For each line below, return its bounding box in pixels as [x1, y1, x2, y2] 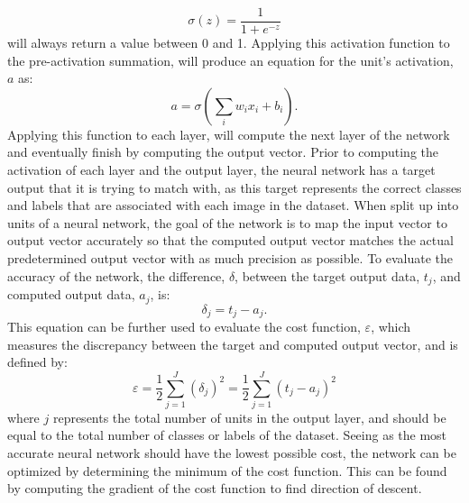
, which [371, 316, 411, 335]
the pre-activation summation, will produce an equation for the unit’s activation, [7, 50, 454, 69]
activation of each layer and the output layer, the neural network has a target [7, 160, 436, 179]
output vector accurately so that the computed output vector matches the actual [7, 231, 454, 250]
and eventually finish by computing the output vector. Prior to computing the [7, 142, 439, 161]
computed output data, [7, 285, 135, 304]
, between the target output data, [234, 266, 420, 285]
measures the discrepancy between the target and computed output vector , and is [7, 334, 458, 353]
